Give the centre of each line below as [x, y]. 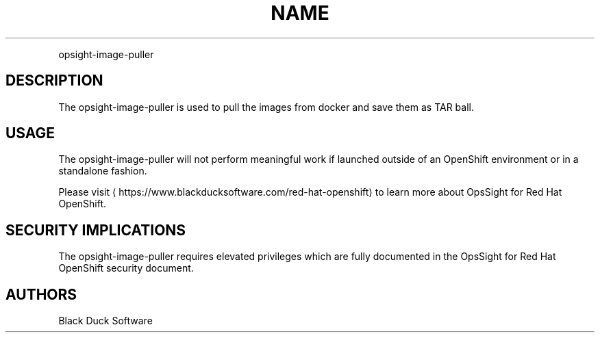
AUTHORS [41, 294]
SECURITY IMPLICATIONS [96, 230]
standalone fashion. [103, 171]
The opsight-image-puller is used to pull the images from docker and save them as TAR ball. [266, 107]
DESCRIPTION [54, 81]
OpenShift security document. [126, 268]
